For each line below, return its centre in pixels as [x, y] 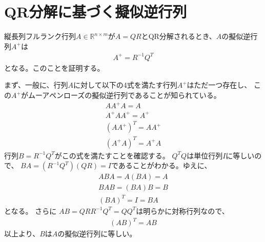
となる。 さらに [30, 210]
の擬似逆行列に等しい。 [97, 234]
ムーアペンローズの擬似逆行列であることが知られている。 [124, 95]
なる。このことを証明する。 [58, 67]
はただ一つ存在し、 [219, 85]
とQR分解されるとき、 [179, 36]
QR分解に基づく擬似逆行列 [96, 12]
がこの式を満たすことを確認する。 [112, 155]
